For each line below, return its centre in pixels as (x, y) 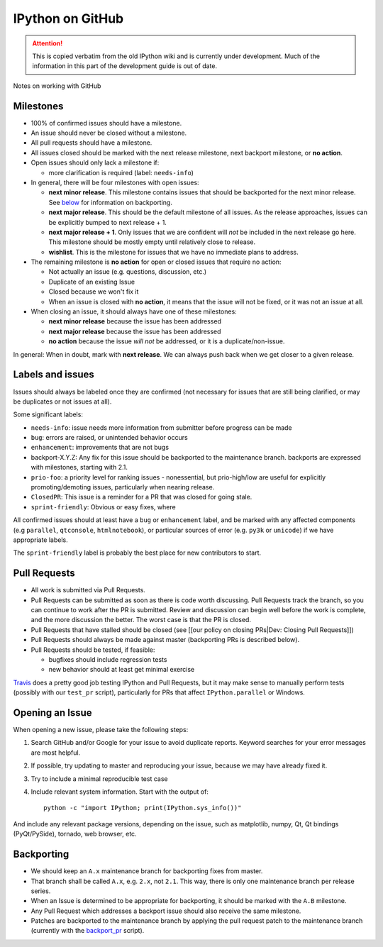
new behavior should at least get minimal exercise (122, 670)
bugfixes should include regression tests (108, 660)
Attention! (48, 43)
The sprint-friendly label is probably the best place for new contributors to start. (137, 553)
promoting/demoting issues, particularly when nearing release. (123, 487)
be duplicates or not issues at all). (62, 401)
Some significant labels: (48, 414)
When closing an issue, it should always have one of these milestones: (134, 311)
